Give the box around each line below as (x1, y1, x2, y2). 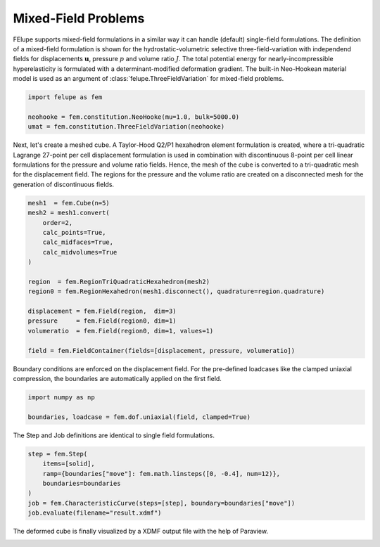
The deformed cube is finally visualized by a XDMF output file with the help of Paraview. (13, 527, 269, 536)
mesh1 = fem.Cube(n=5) (27, 199, 110, 207)
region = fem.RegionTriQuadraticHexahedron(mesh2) (27, 278, 210, 285)
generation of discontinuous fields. (13, 180, 115, 188)
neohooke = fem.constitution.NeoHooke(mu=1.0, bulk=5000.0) (27, 112, 240, 121)
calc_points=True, (42, 229, 106, 236)
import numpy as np (27, 394, 95, 401)
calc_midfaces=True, (42, 238, 114, 246)
